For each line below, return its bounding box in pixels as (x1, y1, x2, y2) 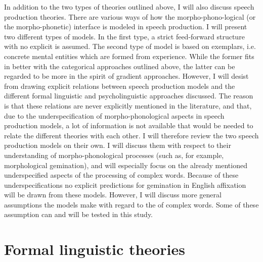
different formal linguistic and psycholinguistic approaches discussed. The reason (4, 90, 253, 101)
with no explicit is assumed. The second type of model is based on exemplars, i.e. (4, 41, 256, 51)
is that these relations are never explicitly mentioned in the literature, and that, (4, 100, 252, 111)
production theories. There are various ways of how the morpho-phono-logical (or (4, 11, 256, 22)
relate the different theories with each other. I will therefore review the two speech (4, 130, 259, 140)
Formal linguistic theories (4, 239, 185, 259)
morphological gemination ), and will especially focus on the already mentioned (4, 160, 247, 170)
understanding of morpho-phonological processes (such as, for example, (4, 149, 224, 160)
